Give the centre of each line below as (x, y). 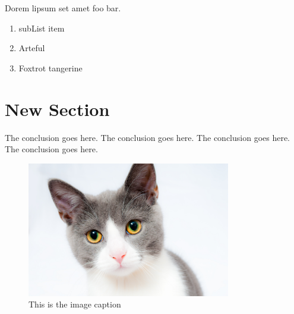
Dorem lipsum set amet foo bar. (63, 8)
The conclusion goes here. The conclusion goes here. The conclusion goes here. (148, 137)
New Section (57, 109)
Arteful (32, 48)
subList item (42, 28)
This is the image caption (75, 304)
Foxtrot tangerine (50, 67)
